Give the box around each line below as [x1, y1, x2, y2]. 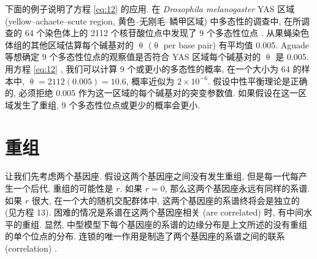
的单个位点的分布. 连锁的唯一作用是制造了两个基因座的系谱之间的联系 [5, 230, 285, 242]
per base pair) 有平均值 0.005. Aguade [163, 38, 310, 51]
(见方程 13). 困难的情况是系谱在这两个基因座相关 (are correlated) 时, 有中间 [5, 206, 304, 219]
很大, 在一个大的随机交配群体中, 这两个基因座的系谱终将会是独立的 [31, 193, 300, 206]
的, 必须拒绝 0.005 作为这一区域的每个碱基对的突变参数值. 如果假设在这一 [5, 86, 299, 99]
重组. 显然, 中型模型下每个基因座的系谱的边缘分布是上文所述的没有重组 [21, 217, 308, 230]
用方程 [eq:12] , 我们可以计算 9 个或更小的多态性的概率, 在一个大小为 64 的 [5, 62, 302, 75]
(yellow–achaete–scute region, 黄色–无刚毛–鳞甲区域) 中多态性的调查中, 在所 [5, 14, 302, 27]
